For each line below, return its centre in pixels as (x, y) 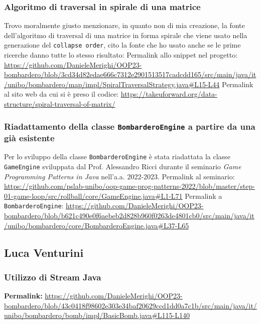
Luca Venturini (44, 252)
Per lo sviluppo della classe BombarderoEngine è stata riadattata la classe (117, 156)
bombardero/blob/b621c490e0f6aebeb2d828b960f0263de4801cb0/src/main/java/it (129, 216)
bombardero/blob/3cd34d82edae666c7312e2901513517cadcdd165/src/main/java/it (130, 74)
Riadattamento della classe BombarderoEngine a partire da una (130, 126)
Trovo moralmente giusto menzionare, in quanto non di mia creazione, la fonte (124, 25)
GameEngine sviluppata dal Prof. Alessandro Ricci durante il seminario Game (123, 166)
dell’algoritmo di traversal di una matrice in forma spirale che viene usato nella (126, 35)
